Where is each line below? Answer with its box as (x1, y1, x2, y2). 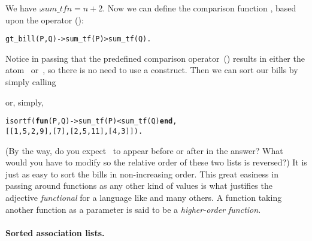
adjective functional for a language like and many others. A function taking (5, 191, 282, 203)
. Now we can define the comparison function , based (102, 2, 296, 14)
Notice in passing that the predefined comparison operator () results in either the (5, 52, 305, 64)
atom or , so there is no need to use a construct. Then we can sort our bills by (5, 64, 298, 76)
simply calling (5, 76, 56, 88)
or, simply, (5, 95, 44, 108)
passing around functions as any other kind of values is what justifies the (5, 179, 272, 192)
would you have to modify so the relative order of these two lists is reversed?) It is (5, 156, 307, 168)
